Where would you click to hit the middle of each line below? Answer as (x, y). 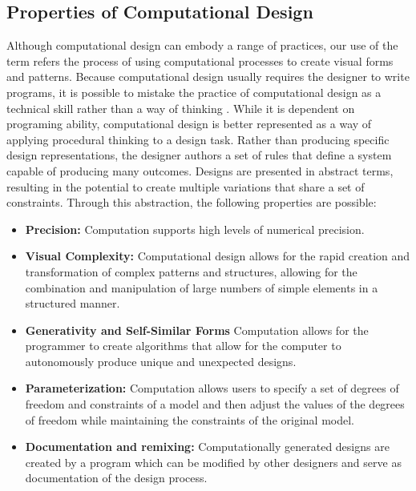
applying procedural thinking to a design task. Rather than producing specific (198, 139)
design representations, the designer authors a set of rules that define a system (199, 155)
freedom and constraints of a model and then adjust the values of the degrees (215, 404)
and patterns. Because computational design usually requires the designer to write (208, 76)
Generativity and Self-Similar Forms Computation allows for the (197, 330)
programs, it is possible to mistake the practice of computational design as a (194, 92)
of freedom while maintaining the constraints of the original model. (190, 419)
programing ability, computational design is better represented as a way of (189, 124)
